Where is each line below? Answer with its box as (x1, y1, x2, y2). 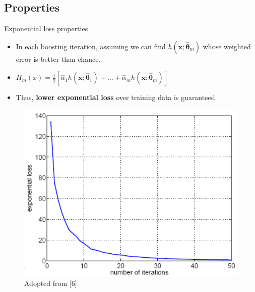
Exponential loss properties (4, 23, 88, 34)
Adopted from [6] (24, 278, 77, 288)
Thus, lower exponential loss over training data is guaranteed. (16, 92, 217, 103)
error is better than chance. (16, 53, 101, 64)
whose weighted (203, 41, 251, 51)
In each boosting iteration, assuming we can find (16, 41, 166, 51)
